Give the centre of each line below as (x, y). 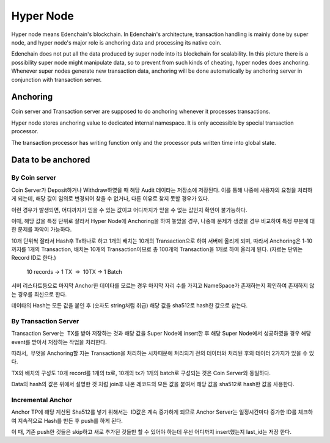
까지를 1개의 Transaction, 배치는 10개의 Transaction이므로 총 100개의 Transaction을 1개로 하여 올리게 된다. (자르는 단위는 (157, 249)
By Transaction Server (45, 321)
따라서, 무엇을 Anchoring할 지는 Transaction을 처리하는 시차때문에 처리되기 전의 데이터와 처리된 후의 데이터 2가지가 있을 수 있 (163, 353)
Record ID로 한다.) (34, 258)
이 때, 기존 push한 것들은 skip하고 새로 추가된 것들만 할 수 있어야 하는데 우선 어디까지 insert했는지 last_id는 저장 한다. (152, 432)
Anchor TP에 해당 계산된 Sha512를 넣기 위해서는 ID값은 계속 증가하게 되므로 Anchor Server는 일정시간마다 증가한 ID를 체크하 (162, 412)
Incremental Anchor (42, 400)
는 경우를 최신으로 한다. (39, 294)
